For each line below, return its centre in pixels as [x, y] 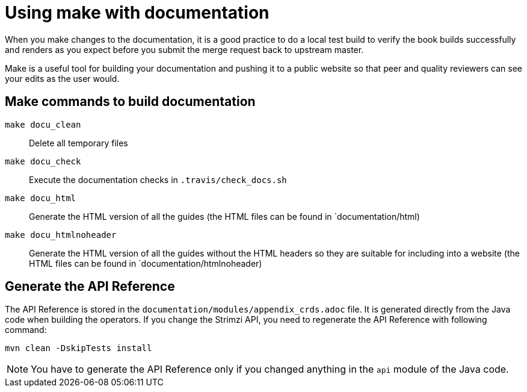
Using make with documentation [137, 13]
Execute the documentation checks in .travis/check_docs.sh [158, 179]
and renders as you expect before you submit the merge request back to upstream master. [184, 49]
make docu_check [43, 161]
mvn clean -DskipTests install [79, 348]
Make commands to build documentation [130, 102]
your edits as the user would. [62, 78]
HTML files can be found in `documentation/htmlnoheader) [146, 263]
